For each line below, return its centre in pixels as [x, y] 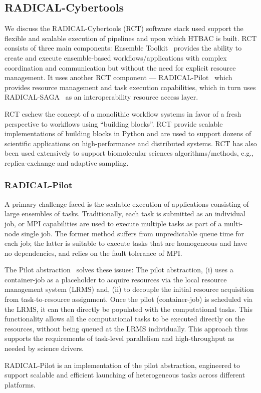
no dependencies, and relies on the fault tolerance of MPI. [93, 253]
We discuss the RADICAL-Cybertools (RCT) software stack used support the [124, 28]
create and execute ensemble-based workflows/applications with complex [116, 57]
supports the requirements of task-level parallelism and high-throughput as [119, 338]
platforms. [20, 384]
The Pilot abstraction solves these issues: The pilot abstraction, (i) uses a [119, 270]
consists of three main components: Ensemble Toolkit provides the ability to [123, 48]
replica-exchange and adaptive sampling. [67, 162]
